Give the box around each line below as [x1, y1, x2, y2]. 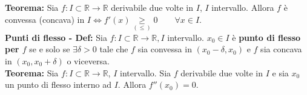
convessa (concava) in [5, 13, 85, 25]
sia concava [260, 43, 302, 55]
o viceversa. [67, 55, 110, 67]
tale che [99, 43, 128, 55]
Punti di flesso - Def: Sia [5, 31, 107, 43]
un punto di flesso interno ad [5, 78, 111, 91]
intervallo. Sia [119, 66, 171, 79]
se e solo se [29, 43, 70, 55]
